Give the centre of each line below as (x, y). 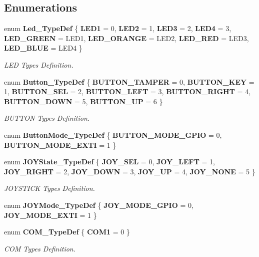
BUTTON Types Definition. (47, 118)
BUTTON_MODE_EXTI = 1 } (60, 145)
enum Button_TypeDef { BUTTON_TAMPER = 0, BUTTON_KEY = (129, 81)
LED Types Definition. (39, 64)
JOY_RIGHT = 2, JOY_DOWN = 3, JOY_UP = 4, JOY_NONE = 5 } (130, 171)
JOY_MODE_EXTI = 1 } (50, 215)
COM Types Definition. (40, 248)
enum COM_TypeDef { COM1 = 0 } (67, 232)
